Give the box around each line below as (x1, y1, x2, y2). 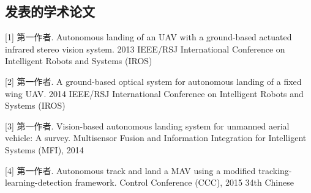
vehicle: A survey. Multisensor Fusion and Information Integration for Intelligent (5, 131, 307, 144)
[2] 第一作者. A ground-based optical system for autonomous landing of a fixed (5, 75, 302, 87)
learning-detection (5, 176, 72, 189)
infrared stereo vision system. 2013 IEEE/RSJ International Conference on (5, 42, 285, 55)
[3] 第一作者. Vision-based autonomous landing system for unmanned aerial (5, 119, 290, 132)
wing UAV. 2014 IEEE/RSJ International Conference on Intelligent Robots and (5, 87, 304, 100)
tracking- (258, 164, 292, 177)
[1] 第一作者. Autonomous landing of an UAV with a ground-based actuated (5, 31, 292, 43)
